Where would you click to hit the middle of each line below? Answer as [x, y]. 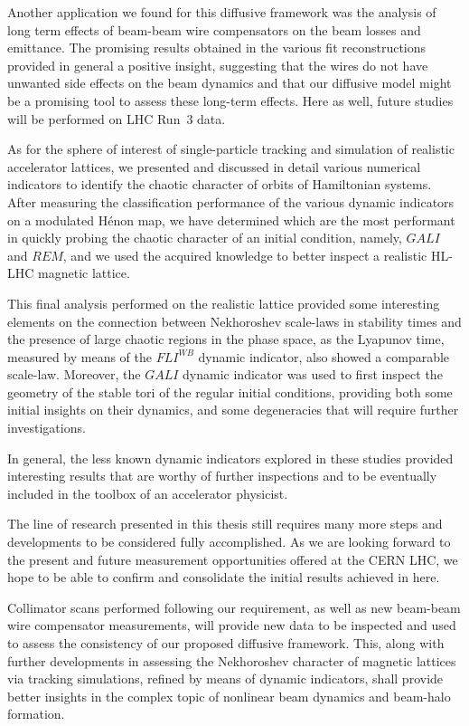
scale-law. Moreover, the [74, 374]
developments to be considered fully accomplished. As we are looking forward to [229, 542]
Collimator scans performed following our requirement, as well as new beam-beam [234, 607]
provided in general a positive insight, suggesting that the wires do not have [218, 65]
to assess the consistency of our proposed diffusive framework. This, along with [226, 643]
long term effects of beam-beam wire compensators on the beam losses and [214, 29]
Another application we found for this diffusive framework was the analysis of [222, 12]
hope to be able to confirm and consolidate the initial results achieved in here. [224, 577]
